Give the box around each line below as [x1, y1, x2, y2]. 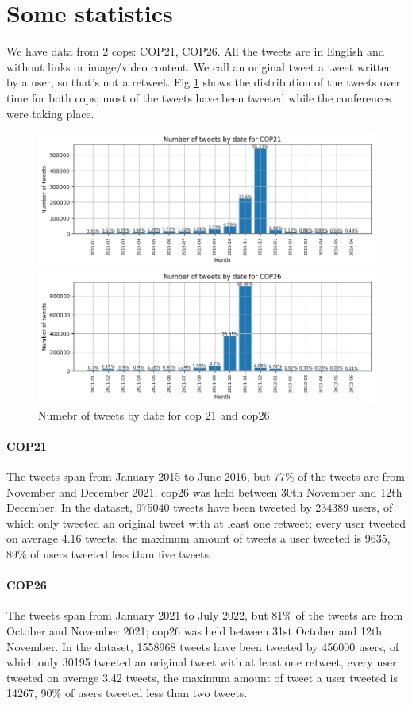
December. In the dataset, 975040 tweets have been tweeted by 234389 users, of [6, 499, 393, 516]
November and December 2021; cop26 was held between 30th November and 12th [6, 483, 402, 500]
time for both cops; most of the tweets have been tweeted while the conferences [6, 89, 391, 106]
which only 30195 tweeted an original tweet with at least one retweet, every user [6, 654, 397, 670]
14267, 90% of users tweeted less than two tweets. [6, 685, 248, 701]
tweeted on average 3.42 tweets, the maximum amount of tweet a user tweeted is [6, 669, 398, 685]
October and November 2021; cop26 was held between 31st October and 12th [6, 622, 383, 639]
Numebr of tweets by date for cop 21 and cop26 [38, 406, 270, 423]
